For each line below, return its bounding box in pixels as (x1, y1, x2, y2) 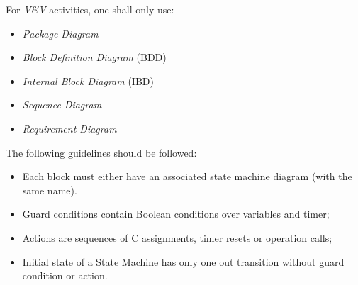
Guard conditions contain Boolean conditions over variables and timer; (22, 206, 330, 221)
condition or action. (22, 268, 108, 283)
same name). (22, 182, 77, 197)
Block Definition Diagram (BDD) (22, 50, 167, 65)
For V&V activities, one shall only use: (6, 2, 174, 16)
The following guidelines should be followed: (6, 145, 197, 160)
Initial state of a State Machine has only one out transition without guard (22, 254, 345, 269)
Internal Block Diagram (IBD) (22, 73, 154, 88)
